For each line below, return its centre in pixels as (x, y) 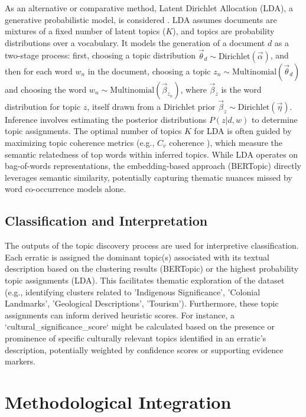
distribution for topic (43, 106)
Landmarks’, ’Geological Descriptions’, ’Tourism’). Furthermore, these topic (142, 303)
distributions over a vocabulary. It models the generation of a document (135, 42)
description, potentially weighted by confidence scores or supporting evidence (144, 349)
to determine (274, 119)
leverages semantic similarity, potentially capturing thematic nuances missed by (149, 177)
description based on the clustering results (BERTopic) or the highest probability (152, 268)
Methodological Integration (118, 401)
